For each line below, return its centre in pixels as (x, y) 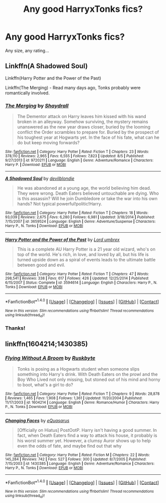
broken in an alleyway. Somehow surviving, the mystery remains (83, 122)
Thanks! (15, 328)
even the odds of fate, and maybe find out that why (69, 446)
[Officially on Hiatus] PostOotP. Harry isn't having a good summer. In (87, 430)
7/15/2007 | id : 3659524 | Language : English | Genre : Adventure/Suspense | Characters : (81, 222)
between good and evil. (41, 265)
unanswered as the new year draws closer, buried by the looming (84, 127)
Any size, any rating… (27, 50)
